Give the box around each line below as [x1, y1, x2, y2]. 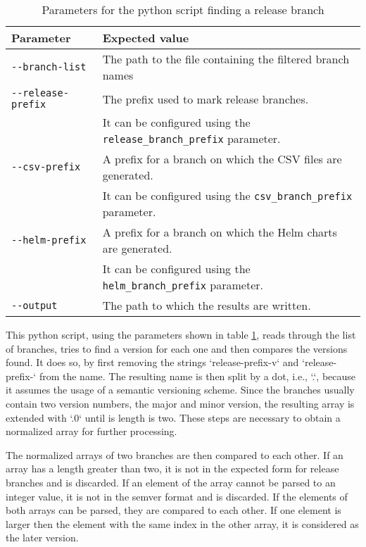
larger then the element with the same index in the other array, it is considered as [6, 516, 359, 531]
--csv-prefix [11, 161, 81, 172]
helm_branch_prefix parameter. [102, 277, 264, 293]
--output [11, 299, 58, 311]
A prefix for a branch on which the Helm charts [102, 224, 337, 240]
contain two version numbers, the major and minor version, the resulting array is [6, 396, 355, 410]
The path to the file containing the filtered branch [102, 51, 350, 67]
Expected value [102, 30, 189, 46]
